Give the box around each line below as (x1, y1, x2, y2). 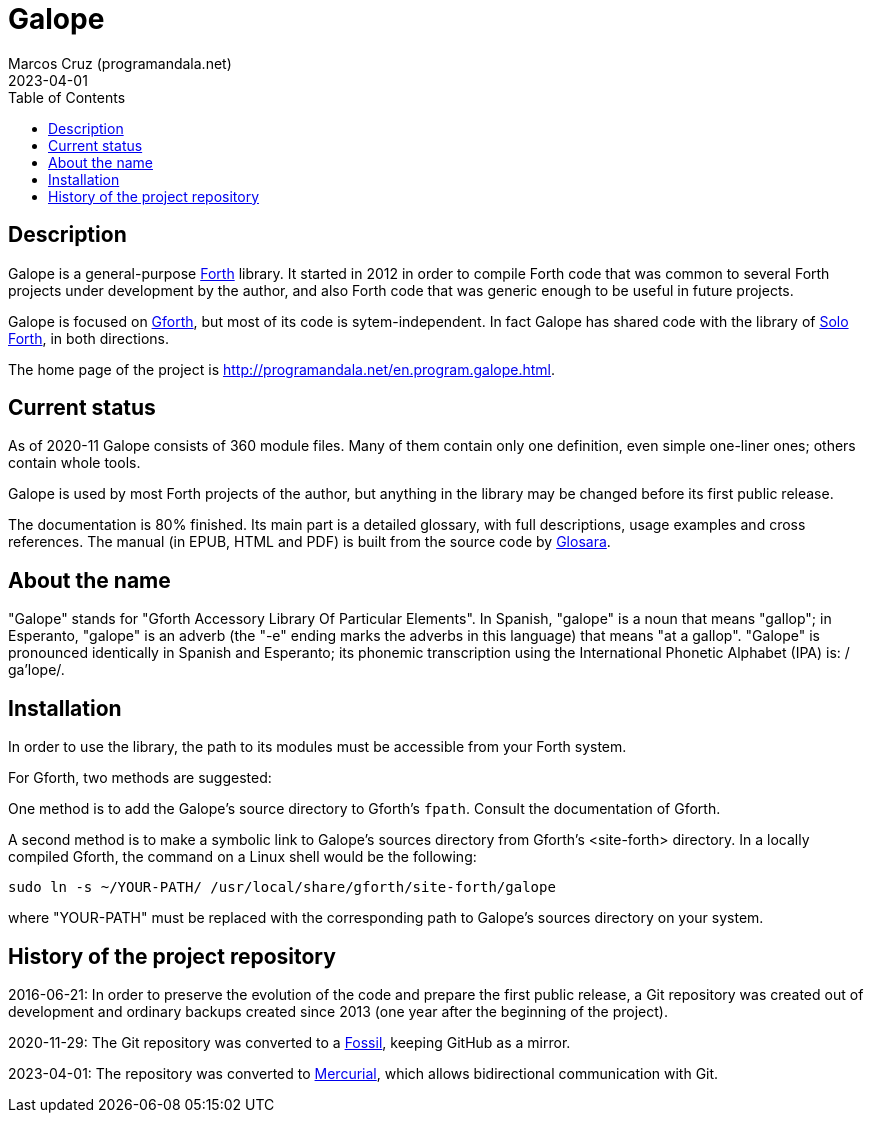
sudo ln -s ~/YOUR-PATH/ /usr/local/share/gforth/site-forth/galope (8, 879, 556, 896)
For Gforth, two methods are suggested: (8, 769, 272, 787)
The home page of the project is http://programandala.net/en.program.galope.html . (8, 360, 556, 378)
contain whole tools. (8, 454, 141, 472)
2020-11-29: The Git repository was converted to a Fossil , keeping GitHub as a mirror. (8, 1033, 571, 1051)
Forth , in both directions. (8, 329, 170, 347)
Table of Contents (8, 88, 126, 106)
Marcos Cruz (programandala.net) (8, 54, 232, 72)
